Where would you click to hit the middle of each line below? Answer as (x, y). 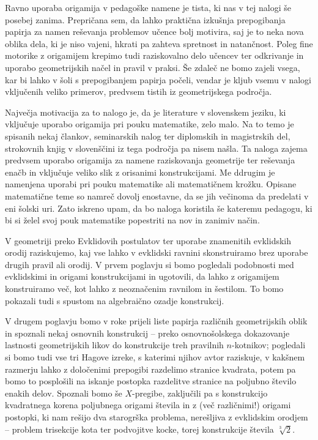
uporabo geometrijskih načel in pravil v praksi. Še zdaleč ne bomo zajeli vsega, (153, 67)
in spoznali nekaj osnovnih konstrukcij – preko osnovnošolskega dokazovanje (147, 333)
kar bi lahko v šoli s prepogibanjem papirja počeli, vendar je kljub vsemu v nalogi (158, 79)
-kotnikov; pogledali (268, 345)
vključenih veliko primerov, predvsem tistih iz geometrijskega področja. (139, 91)
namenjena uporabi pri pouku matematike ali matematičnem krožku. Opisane (151, 184)
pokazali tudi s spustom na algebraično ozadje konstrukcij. (115, 300)
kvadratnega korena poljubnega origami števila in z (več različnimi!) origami (148, 405)
